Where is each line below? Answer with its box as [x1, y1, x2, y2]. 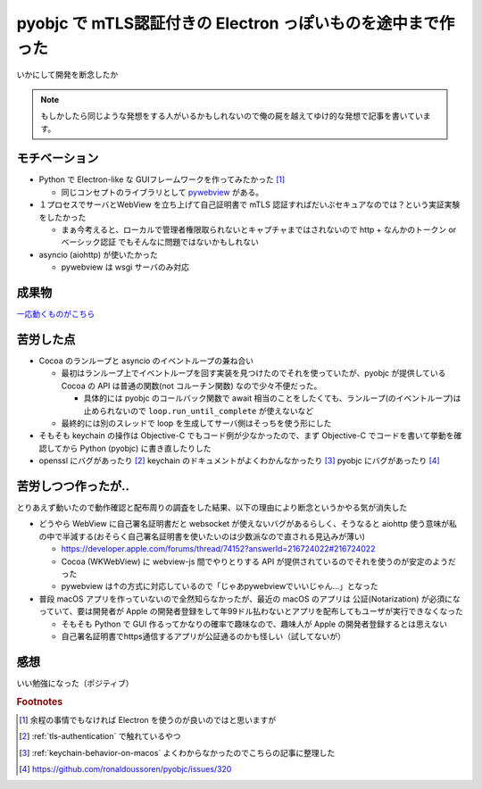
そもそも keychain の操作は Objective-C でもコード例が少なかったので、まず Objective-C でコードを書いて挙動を [38, 430, 454, 441]
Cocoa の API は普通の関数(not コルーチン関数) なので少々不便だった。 [61, 380, 322, 391]
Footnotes [16, 695, 63, 708]
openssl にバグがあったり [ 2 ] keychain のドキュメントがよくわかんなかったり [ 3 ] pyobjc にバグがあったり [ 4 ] [38, 455, 441, 466]
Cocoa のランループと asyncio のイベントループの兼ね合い [38, 355, 254, 366]
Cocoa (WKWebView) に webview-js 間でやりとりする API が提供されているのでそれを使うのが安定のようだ [61, 556, 457, 567]
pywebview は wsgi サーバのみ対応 [61, 262, 189, 272]
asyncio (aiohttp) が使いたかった [38, 249, 158, 260]
